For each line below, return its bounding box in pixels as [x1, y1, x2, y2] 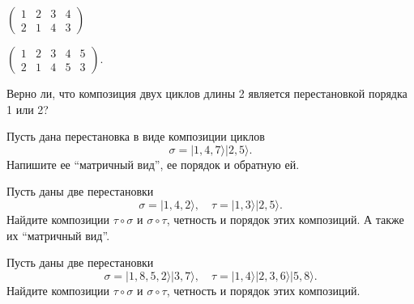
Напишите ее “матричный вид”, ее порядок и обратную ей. [6, 155, 300, 172]
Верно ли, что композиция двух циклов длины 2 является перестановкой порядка [6, 85, 408, 101]
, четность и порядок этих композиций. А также [166, 210, 404, 227]
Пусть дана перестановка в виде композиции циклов [6, 128, 265, 145]
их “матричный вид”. [6, 226, 110, 243]
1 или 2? [6, 100, 49, 117]
